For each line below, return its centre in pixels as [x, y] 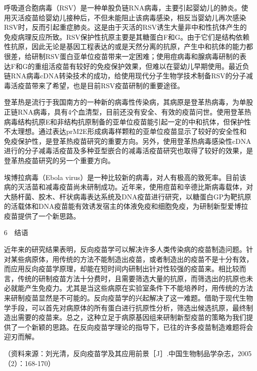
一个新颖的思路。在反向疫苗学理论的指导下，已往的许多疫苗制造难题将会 [135, 327]
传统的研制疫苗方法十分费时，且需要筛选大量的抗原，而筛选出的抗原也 [132, 278]
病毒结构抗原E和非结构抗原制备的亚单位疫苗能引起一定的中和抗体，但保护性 [128, 121]
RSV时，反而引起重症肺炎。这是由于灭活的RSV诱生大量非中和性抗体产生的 [126, 27]
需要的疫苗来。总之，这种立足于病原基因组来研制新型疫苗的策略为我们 [132, 317]
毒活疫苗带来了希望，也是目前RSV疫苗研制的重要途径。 [94, 85]
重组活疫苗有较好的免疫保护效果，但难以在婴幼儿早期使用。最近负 [142, 66]
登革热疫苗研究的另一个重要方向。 [59, 160]
